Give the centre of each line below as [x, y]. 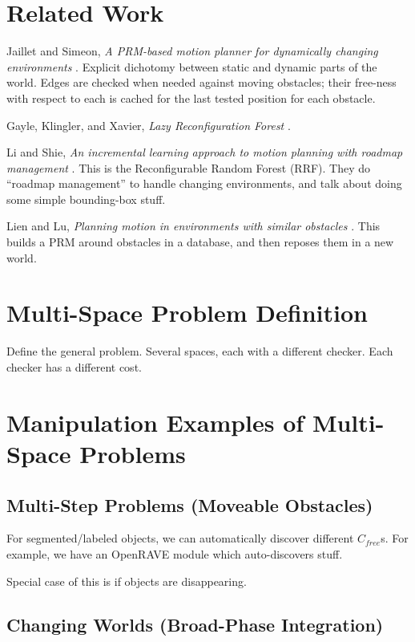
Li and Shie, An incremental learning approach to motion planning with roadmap [205, 152]
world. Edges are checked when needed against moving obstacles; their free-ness [201, 82]
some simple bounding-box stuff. [86, 199]
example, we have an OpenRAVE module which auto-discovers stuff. [175, 553]
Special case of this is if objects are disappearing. [127, 581]
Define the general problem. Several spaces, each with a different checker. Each [200, 351]
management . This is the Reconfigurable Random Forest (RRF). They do [189, 167]
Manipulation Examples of [155, 422]
